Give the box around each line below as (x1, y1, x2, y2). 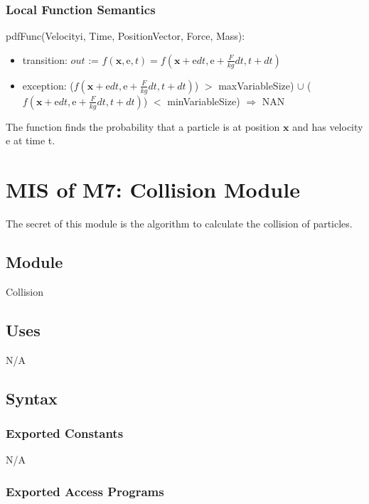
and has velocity (292, 119, 363, 134)
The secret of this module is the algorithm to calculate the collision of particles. (6, 216, 353, 231)
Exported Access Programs (6, 482, 164, 500)
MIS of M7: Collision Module (6, 175, 300, 204)
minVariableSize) (167, 93, 240, 108)
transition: (22, 52, 68, 67)
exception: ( (22, 77, 74, 92)
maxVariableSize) (218, 77, 294, 92)
